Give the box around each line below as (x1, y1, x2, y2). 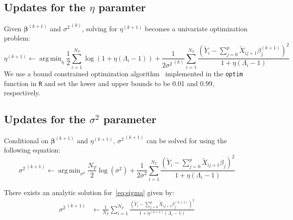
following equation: (4, 145, 61, 155)
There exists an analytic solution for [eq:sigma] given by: (4, 187, 174, 198)
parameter (103, 111, 157, 127)
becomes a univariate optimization (145, 23, 248, 33)
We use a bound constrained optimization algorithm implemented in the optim (4, 68, 243, 79)
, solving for (82, 23, 118, 33)
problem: (4, 33, 30, 43)
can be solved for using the (146, 135, 227, 145)
